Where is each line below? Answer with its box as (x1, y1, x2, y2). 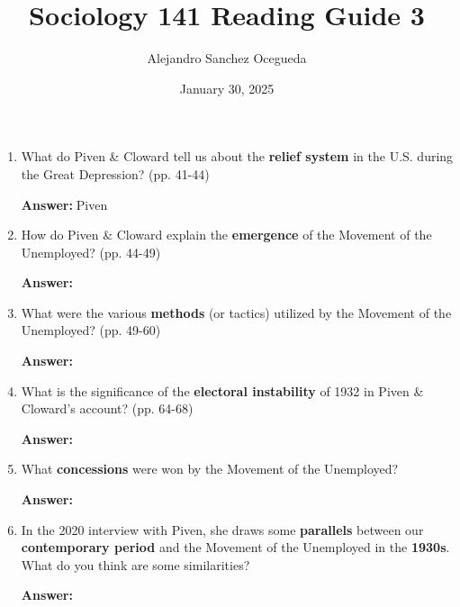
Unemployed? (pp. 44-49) (21, 242, 161, 261)
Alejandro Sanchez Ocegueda (147, 49, 307, 68)
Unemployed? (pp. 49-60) (21, 321, 161, 340)
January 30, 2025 (179, 78, 275, 97)
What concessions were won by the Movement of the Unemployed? (21, 459, 399, 478)
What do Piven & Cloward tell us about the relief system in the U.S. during (21, 147, 454, 166)
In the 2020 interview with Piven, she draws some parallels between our (21, 520, 424, 539)
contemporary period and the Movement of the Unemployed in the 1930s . (21, 538, 450, 557)
